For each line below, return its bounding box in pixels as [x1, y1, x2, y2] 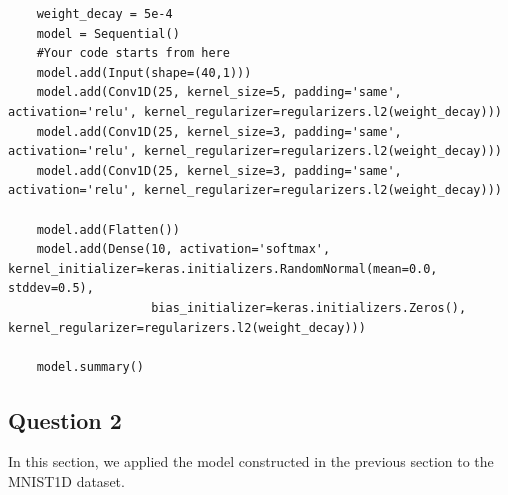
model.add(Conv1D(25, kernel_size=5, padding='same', [36, 85, 402, 100]
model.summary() [36, 359, 145, 374]
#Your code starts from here [36, 46, 230, 61]
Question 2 [8, 404, 122, 435]
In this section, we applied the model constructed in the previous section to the [8, 451, 494, 472]
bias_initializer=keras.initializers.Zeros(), [151, 300, 467, 315]
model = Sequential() [36, 26, 180, 41]
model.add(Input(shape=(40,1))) [36, 65, 252, 80]
